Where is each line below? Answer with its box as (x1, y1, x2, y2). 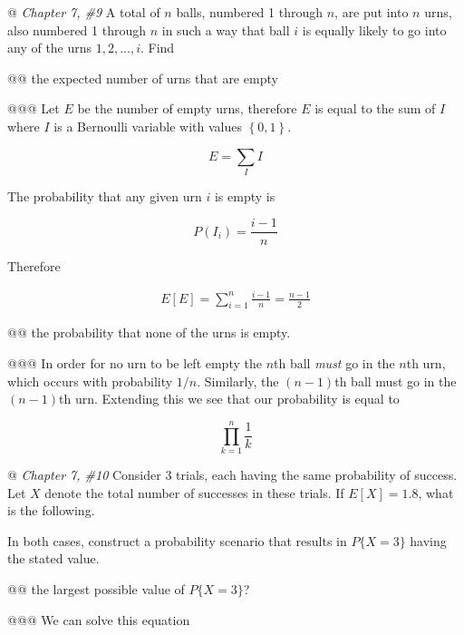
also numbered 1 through (7, 20, 147, 39)
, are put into (334, 3, 409, 21)
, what (418, 483, 454, 502)
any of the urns (7, 38, 92, 57)
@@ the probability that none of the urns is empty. (7, 323, 291, 342)
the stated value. (7, 549, 100, 568)
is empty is (214, 186, 275, 205)
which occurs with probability (7, 371, 173, 390)
